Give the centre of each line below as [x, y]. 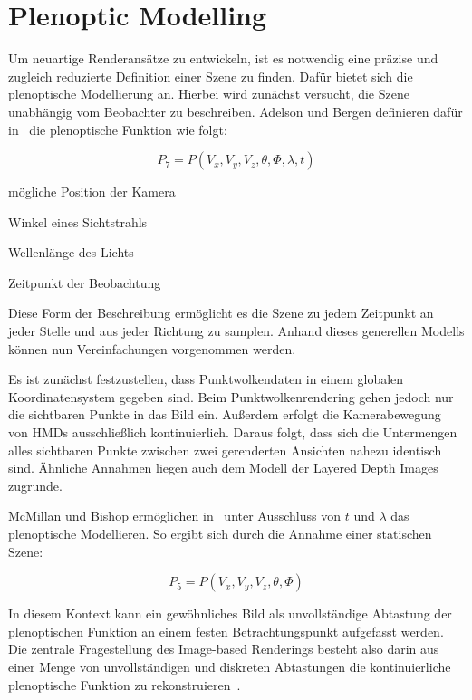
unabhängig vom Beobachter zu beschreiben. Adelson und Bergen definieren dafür [236, 111]
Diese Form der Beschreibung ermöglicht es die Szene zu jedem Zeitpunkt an [221, 313]
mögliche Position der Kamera [92, 192]
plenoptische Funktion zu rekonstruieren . [125, 684]
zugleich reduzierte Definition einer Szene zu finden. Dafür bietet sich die [211, 76]
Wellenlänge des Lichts [71, 252]
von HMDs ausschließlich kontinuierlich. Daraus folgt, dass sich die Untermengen [233, 432]
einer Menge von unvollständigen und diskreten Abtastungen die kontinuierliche [230, 666]
